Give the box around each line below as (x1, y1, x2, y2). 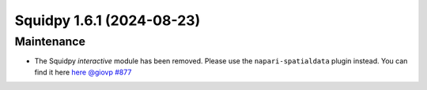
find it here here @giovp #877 (34, 67, 132, 77)
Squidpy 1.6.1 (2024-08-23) (14, 12, 201, 29)
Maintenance (14, 34, 86, 49)
